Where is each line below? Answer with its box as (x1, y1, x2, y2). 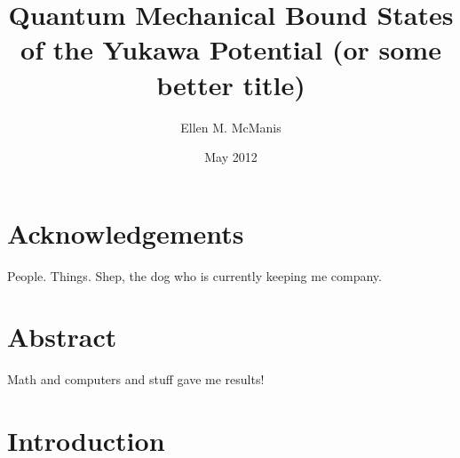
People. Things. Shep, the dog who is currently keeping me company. (7, 266, 382, 285)
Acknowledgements (7, 214, 244, 251)
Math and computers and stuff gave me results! (7, 370, 265, 389)
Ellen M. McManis (180, 117, 282, 136)
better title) (156, 66, 305, 102)
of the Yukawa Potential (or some (20, 31, 441, 68)
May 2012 (204, 148, 258, 166)
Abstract (7, 318, 117, 355)
